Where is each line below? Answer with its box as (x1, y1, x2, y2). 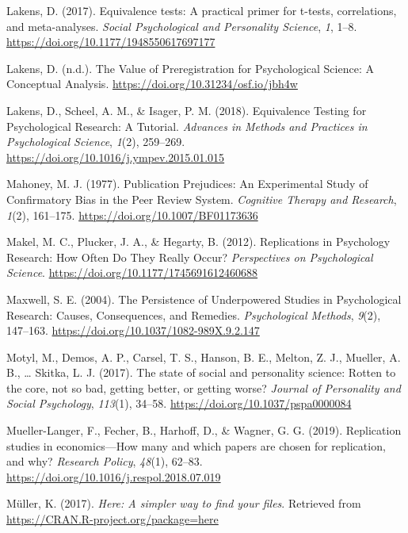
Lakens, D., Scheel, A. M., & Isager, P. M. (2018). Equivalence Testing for (6, 102, 367, 118)
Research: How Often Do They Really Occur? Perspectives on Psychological (6, 248, 373, 265)
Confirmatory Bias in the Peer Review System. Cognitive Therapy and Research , (6, 190, 397, 207)
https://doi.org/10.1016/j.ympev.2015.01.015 (6, 148, 225, 165)
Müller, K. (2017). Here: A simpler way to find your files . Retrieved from (6, 495, 361, 512)
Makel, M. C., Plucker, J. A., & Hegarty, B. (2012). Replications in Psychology (6, 233, 391, 250)
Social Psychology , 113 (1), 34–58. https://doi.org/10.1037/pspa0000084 (6, 395, 352, 412)
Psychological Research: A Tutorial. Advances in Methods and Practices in (6, 117, 368, 134)
